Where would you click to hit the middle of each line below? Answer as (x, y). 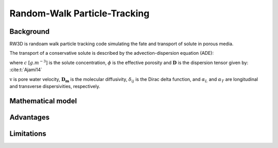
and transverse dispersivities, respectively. (55, 87)
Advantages (30, 117)
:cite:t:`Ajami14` (26, 70)
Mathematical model (43, 101)
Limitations (28, 133)
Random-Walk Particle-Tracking (80, 13)
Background (30, 31)
